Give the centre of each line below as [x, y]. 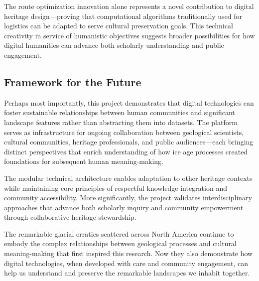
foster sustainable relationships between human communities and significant [120, 112]
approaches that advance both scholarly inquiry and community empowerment [124, 207]
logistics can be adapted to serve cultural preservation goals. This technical [119, 26]
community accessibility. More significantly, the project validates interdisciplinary [128, 198]
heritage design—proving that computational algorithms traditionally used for [123, 16]
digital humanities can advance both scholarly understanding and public [114, 45]
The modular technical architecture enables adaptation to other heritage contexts [128, 178]
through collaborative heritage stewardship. [70, 217]
